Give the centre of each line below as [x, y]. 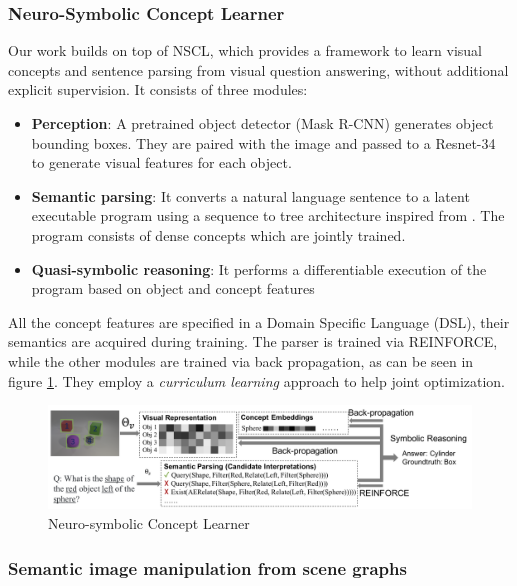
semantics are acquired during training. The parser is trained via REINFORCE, [253, 341]
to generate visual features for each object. [161, 162]
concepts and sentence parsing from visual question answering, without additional [258, 69]
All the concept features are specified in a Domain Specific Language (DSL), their [259, 321]
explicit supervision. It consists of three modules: [158, 89]
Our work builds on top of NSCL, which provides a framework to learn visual [245, 50]
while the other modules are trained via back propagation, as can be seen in [241, 360]
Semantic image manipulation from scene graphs [207, 567]
